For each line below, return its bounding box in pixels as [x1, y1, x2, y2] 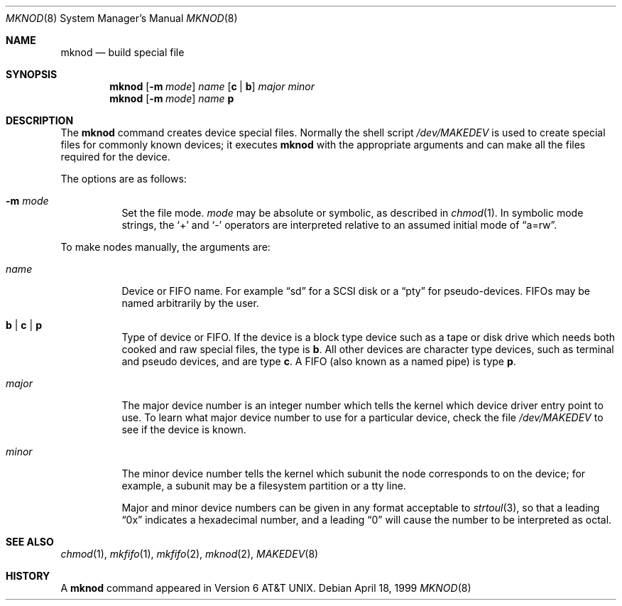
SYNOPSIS [6, 68, 58, 80]
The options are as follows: [60, 173, 187, 185]
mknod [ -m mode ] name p [109, 92, 234, 104]
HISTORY [6, 570, 50, 582]
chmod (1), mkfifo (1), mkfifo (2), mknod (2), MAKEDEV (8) [60, 548, 319, 560]
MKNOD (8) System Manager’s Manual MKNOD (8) [6, 12, 238, 24]
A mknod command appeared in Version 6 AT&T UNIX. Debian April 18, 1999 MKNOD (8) [60, 582, 471, 594]
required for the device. [60, 151, 170, 163]
